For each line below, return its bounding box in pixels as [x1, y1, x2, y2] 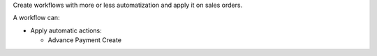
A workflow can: [13, 14, 60, 22]
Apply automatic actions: [30, 26, 102, 35]
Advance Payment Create [47, 36, 122, 44]
